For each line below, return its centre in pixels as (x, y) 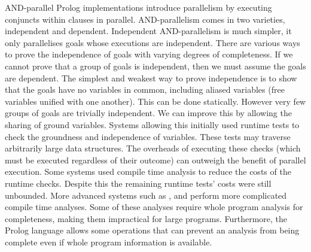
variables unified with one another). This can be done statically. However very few (155, 101)
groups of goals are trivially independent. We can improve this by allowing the (148, 113)
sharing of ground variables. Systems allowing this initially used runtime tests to (152, 124)
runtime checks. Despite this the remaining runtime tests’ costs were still (138, 183)
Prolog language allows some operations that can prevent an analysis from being (152, 230)
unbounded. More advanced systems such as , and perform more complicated (146, 195)
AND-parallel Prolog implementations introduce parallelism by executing (138, 7)
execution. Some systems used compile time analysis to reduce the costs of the (148, 171)
